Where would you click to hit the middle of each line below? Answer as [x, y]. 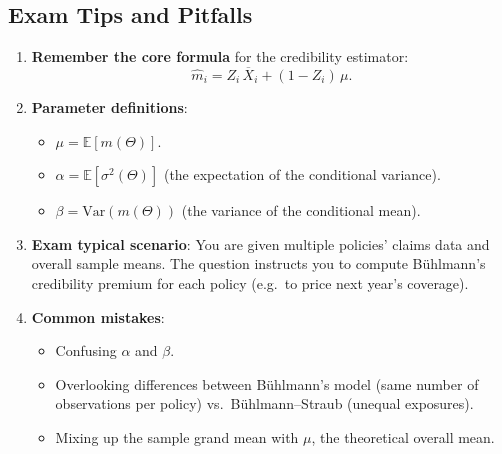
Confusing [86, 350]
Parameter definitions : [109, 107]
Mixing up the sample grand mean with [177, 436]
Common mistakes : [98, 316]
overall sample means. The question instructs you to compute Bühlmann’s [258, 263]
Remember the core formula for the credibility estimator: [220, 56]
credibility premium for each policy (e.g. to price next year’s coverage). [250, 282]
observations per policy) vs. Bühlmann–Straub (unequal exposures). [264, 403]
